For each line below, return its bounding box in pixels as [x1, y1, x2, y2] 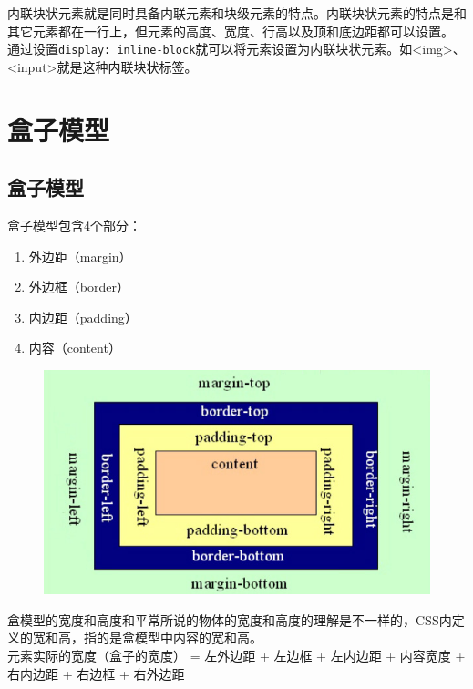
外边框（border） [28, 277, 129, 296]
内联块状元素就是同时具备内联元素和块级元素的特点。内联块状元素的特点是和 [7, 4, 467, 22]
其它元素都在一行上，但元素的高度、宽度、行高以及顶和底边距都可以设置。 [7, 21, 454, 40]
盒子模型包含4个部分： [7, 216, 141, 235]
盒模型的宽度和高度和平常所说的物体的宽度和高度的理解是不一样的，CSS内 [7, 610, 452, 629]
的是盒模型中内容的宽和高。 [96, 628, 262, 647]
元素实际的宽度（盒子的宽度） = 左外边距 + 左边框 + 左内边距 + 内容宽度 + [7, 646, 466, 665]
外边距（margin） [28, 246, 132, 265]
